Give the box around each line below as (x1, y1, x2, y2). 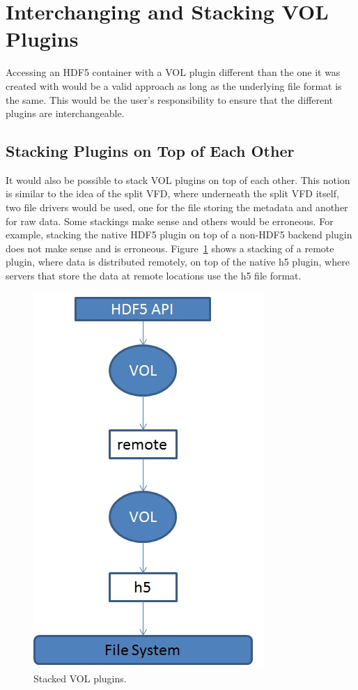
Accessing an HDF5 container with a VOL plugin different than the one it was (6, 65, 341, 79)
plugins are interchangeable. (6, 106, 125, 121)
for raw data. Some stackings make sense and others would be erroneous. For (6, 213, 334, 228)
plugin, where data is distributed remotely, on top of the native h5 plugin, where (6, 254, 350, 269)
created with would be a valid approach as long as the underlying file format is (6, 78, 342, 93)
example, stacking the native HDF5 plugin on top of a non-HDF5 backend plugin (6, 227, 352, 242)
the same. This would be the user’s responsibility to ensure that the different (6, 92, 334, 107)
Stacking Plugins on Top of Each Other (6, 140, 295, 162)
